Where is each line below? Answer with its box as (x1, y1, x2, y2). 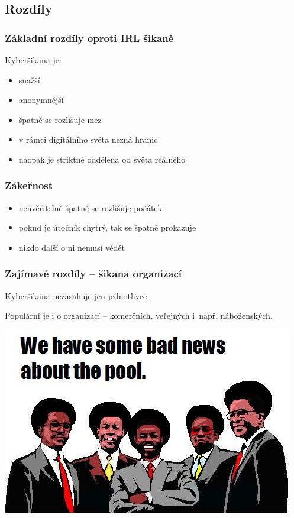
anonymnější (18, 93, 64, 106)
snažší (18, 73, 40, 86)
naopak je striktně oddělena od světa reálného (18, 153, 186, 165)
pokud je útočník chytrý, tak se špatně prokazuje (18, 221, 196, 234)
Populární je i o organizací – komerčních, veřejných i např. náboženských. (5, 309, 273, 322)
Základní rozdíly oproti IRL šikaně (5, 30, 174, 45)
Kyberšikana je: (5, 54, 62, 66)
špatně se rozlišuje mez (18, 113, 102, 125)
